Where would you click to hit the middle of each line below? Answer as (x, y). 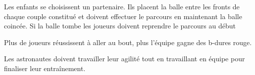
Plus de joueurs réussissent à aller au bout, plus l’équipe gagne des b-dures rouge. (128, 42)
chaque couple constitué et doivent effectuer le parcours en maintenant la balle (123, 16)
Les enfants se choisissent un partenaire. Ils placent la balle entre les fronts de (122, 6)
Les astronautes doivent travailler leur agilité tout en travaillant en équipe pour (125, 59)
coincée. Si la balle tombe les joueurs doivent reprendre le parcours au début (120, 26)
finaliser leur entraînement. (45, 68)
